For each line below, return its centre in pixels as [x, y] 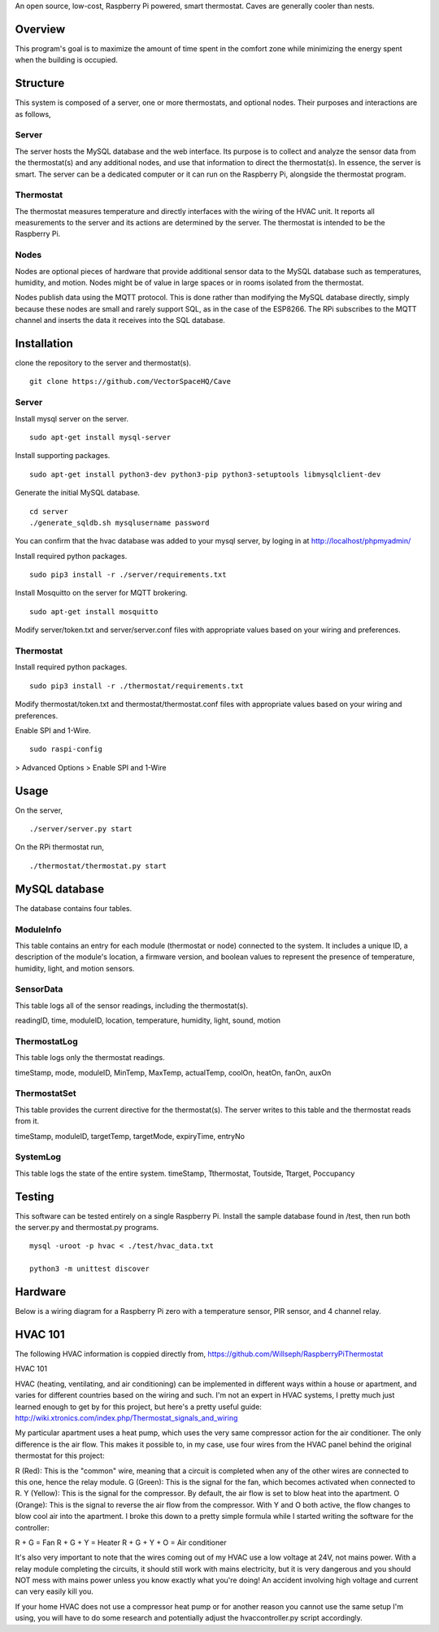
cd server [49, 511]
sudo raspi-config [66, 749]
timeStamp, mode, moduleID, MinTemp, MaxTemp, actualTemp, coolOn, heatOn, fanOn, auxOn [173, 1072]
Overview [40, 29]
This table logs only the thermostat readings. [90, 1058]
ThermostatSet [46, 1093]
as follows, [33, 114]
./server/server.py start [81, 829]
